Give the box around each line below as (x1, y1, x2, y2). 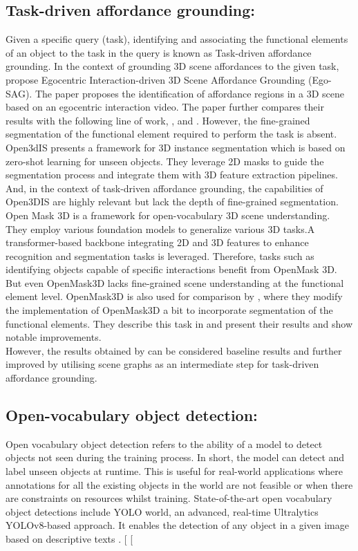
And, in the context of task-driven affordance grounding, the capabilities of (6, 180, 323, 195)
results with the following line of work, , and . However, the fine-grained (6, 113, 310, 127)
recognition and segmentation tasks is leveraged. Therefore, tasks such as (6, 248, 314, 263)
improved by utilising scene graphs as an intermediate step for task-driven (6, 357, 319, 371)
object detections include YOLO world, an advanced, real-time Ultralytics (6, 504, 319, 519)
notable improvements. (6, 330, 102, 344)
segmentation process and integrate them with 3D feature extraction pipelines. (6, 167, 338, 182)
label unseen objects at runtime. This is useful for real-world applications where (6, 464, 343, 478)
